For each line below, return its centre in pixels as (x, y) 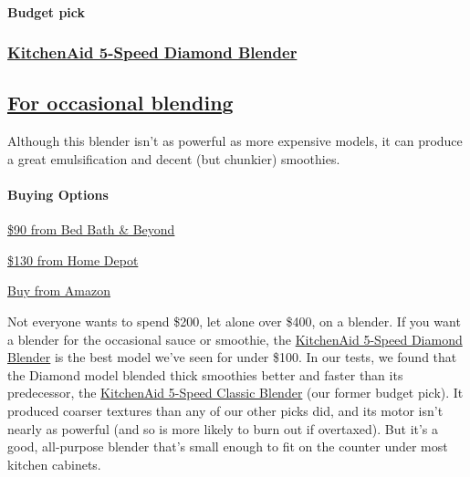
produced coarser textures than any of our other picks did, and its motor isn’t (225, 410)
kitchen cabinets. (54, 464)
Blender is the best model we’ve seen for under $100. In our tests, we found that (232, 357)
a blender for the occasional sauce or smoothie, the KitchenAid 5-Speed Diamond (235, 339)
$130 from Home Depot (73, 259)
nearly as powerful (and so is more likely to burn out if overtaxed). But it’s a (223, 428)
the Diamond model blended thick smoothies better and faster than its (205, 374)
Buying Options (58, 195)
